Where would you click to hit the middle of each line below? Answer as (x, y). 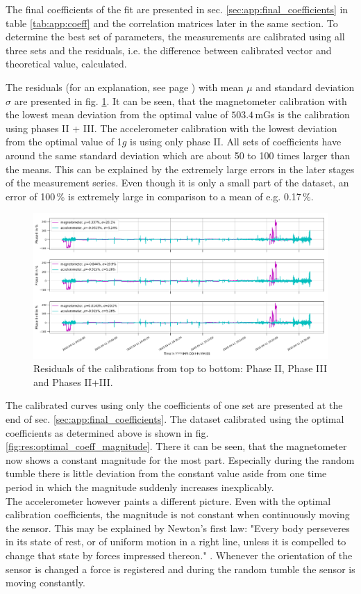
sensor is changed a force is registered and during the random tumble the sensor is (180, 569)
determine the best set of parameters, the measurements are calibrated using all (175, 37)
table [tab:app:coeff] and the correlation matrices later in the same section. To (172, 23)
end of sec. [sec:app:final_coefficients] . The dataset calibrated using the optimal (175, 418)
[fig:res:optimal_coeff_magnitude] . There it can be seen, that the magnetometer (176, 446)
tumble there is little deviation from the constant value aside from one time (166, 473)
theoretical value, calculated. (66, 64)
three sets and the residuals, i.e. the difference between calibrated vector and (169, 50)
